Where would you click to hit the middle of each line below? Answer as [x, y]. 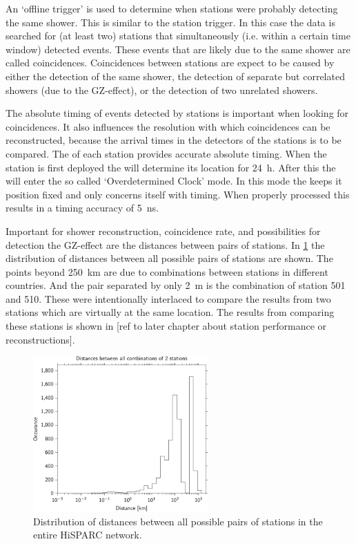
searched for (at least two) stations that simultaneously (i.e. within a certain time [178, 36]
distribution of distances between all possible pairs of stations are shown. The [169, 258]
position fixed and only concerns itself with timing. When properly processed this [178, 194]
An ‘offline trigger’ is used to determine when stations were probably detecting [172, 8]
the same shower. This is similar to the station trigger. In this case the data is [170, 22]
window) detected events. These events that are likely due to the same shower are [178, 49]
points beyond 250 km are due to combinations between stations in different [167, 271]
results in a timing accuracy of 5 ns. [82, 208]
